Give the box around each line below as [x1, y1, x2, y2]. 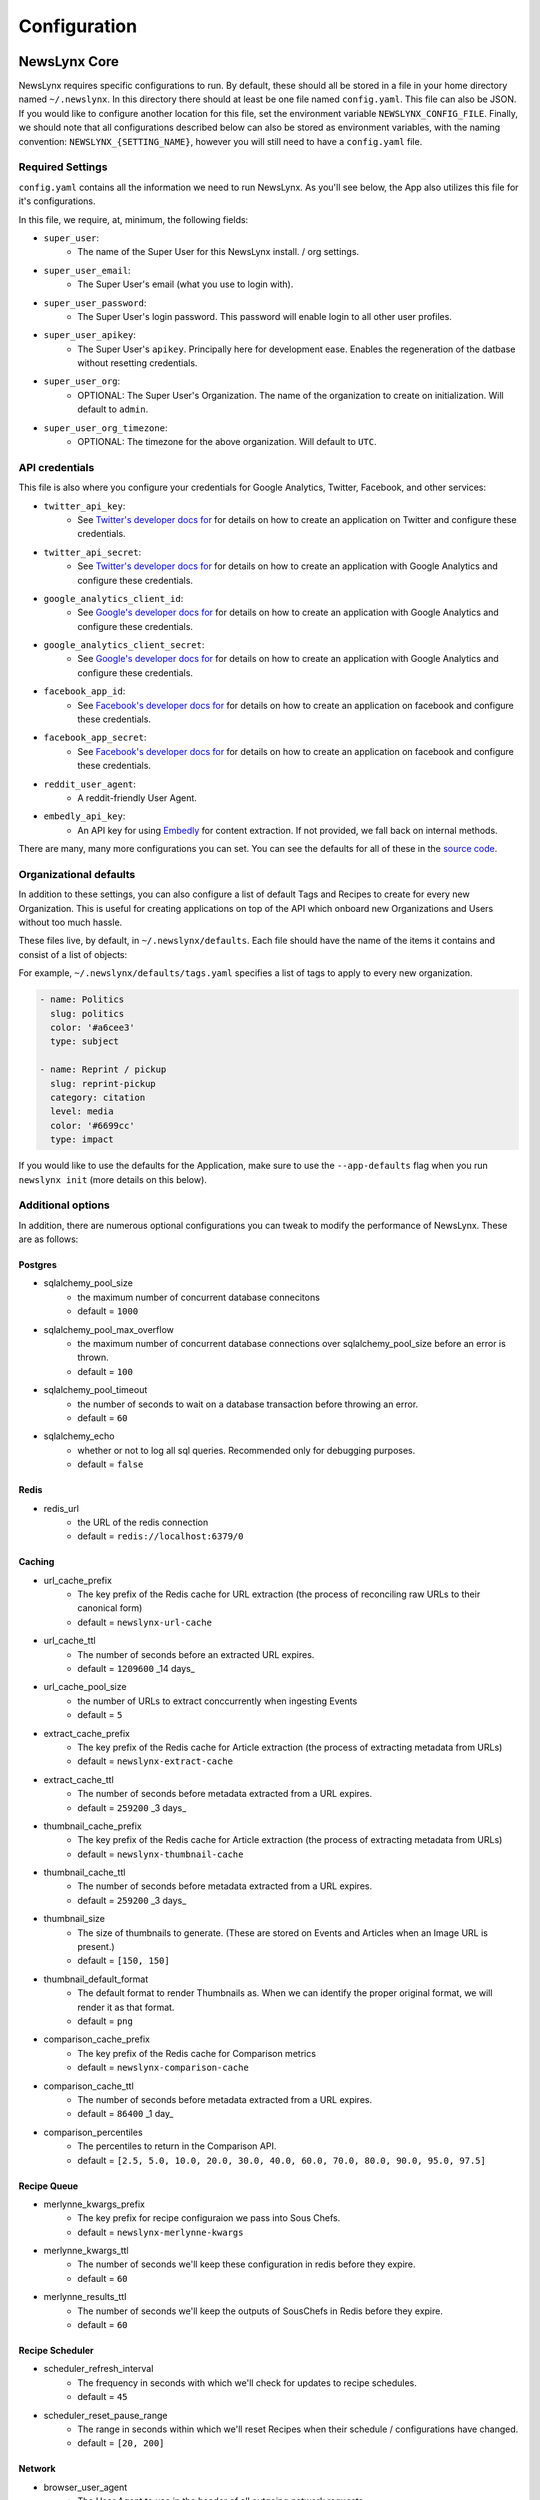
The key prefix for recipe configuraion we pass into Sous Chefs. [77, 2212, 341, 2224]
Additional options [18, 1198, 110, 1212]
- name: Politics [39, 994, 125, 1005]
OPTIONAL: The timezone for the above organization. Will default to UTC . [77, 436, 377, 448]
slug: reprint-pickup [50, 1078, 157, 1089]
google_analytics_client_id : [43, 592, 184, 604]
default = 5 [77, 1709, 123, 1721]
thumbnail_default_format [43, 1973, 149, 1985]
